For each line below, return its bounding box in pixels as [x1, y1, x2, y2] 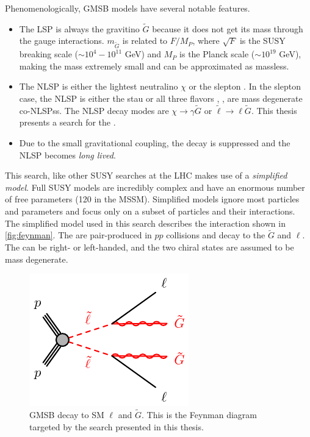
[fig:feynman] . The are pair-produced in [5, 229, 152, 241]
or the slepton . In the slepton [189, 80, 301, 93]
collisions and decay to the [166, 229, 265, 241]
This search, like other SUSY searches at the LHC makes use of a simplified [5, 169, 287, 182]
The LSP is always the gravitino [19, 22, 140, 35]
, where [192, 34, 220, 47]
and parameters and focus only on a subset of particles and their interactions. [5, 204, 295, 217]
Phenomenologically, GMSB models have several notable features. [5, 2, 250, 14]
